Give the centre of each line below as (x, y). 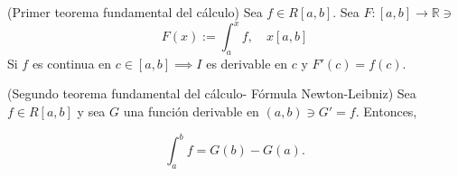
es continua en (72, 63)
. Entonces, (386, 111)
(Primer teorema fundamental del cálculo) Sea (135, 12)
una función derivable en (191, 111)
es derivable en (247, 63)
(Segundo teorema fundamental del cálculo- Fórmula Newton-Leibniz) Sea (212, 93)
